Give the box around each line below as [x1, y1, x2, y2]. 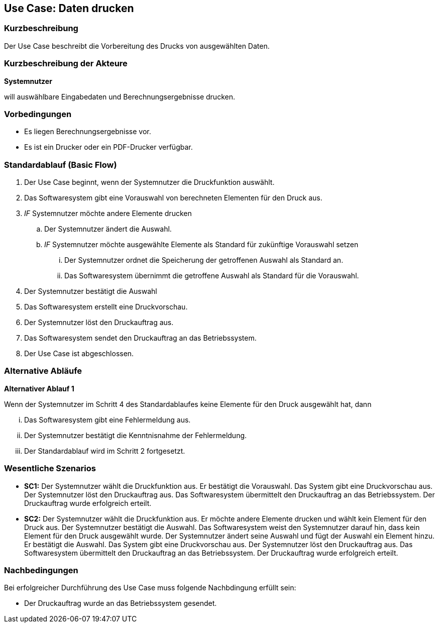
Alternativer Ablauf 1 [4, 384, 74, 393]
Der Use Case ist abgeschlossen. [24, 349, 134, 358]
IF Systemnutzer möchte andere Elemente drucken [24, 209, 192, 218]
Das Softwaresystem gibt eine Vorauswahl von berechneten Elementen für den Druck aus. [24, 193, 322, 202]
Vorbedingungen [4, 109, 72, 119]
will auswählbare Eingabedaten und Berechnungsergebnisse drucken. [4, 92, 235, 101]
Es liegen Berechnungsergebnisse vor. [24, 127, 151, 136]
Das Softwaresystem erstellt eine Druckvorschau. [24, 302, 188, 311]
